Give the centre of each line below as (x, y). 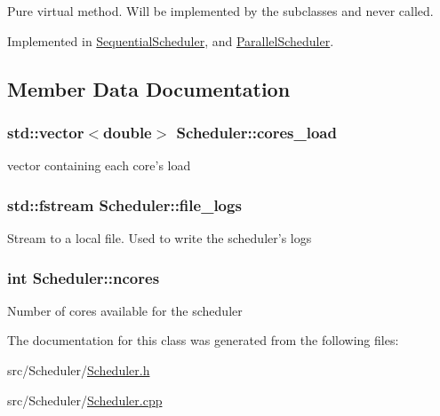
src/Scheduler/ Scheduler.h (79, 370)
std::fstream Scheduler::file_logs (124, 204)
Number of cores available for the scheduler (125, 310)
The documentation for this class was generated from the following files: (203, 340)
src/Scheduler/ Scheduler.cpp (85, 400)
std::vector (46, 132)
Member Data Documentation (149, 88)
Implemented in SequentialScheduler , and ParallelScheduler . (171, 40)
